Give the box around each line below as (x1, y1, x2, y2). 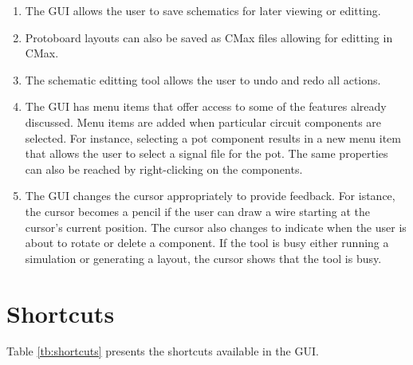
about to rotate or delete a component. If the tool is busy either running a (25, 234, 389, 251)
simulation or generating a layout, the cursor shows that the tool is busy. (25, 249, 382, 266)
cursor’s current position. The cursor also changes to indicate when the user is (25, 218, 407, 235)
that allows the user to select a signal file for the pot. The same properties (25, 145, 388, 162)
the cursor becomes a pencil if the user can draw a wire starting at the (25, 202, 370, 219)
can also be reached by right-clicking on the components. (25, 160, 303, 177)
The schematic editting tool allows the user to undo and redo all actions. (25, 71, 381, 88)
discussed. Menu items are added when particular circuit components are (25, 113, 382, 130)
